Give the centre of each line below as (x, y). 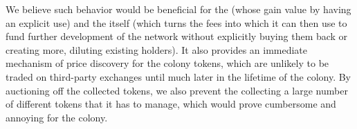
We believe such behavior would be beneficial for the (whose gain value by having (178, 9)
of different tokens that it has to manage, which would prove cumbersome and (171, 104)
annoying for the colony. (57, 117)
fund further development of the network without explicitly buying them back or (177, 36)
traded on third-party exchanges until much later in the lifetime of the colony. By (178, 76)
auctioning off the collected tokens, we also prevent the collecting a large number (177, 90)
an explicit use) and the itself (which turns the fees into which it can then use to (176, 22)
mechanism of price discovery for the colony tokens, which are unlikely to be (167, 63)
